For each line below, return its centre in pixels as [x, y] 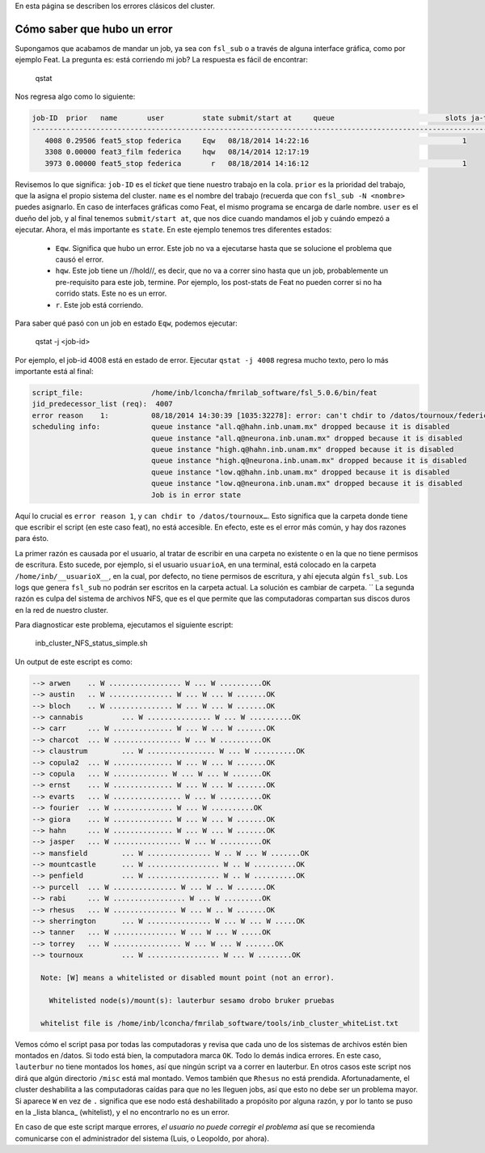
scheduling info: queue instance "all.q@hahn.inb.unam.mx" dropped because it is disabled [241, 427]
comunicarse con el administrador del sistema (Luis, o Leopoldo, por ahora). [142, 1138]
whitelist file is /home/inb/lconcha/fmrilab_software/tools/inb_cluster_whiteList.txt [220, 1023]
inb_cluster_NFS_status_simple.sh [91, 643]
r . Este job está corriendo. [99, 304]
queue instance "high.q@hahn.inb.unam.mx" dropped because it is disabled [302, 450]
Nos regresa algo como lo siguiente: [75, 96]
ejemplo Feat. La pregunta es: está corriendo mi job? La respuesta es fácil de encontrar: [162, 60]
